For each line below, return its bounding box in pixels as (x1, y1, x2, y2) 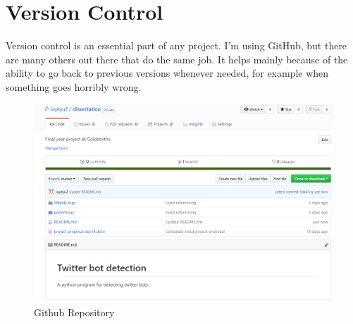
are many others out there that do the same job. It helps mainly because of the (6, 51, 348, 66)
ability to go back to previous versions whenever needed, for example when (6, 66, 329, 80)
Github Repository (34, 305, 115, 320)
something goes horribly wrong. (6, 79, 142, 94)
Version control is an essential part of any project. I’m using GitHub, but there (6, 38, 347, 53)
